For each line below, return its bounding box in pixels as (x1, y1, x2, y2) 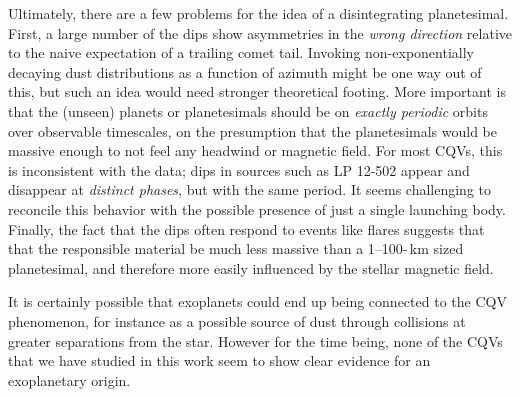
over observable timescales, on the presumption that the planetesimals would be (8, 120, 497, 141)
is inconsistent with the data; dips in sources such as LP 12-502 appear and (8, 159, 470, 180)
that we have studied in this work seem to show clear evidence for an (8, 350, 431, 371)
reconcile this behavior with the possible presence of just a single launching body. (8, 198, 506, 219)
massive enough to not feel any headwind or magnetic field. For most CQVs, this (8, 140, 503, 161)
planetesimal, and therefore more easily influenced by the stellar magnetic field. (8, 257, 494, 278)
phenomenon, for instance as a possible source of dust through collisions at (8, 310, 466, 331)
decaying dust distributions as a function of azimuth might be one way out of (8, 61, 482, 82)
